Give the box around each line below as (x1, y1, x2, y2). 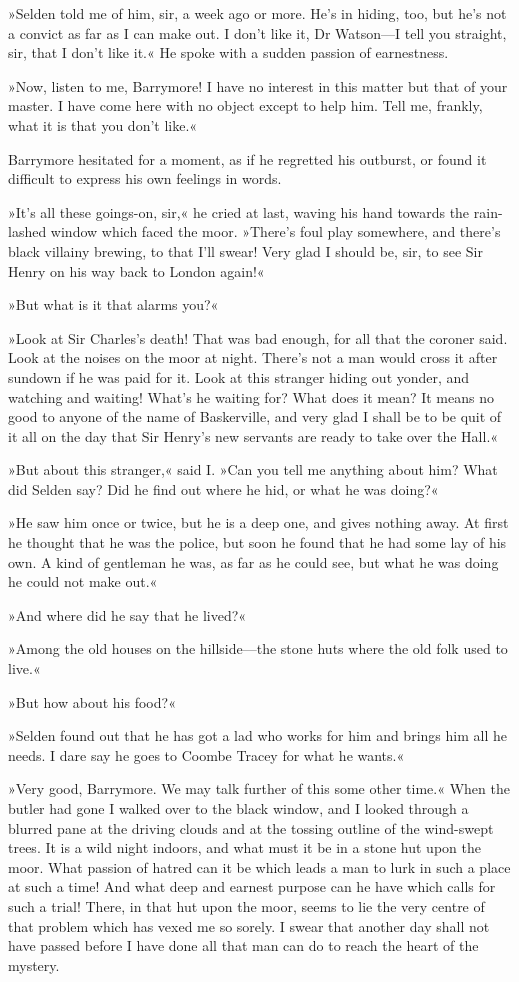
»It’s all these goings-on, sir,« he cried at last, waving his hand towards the (8, 201, 470, 222)
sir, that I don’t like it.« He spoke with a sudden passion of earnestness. (8, 42, 449, 63)
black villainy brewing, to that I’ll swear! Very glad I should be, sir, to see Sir (8, 240, 483, 261)
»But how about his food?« (8, 691, 176, 712)
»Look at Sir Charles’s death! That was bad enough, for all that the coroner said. (8, 327, 508, 348)
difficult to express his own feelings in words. (8, 168, 282, 189)
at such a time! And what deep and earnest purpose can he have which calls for (8, 876, 496, 897)
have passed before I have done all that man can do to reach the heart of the (8, 935, 479, 956)
